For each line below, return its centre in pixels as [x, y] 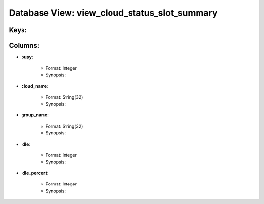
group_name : [35, 115]
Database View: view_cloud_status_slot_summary [113, 13]
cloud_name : [35, 86]
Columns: [24, 46]
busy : [27, 57]
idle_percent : [35, 173]
